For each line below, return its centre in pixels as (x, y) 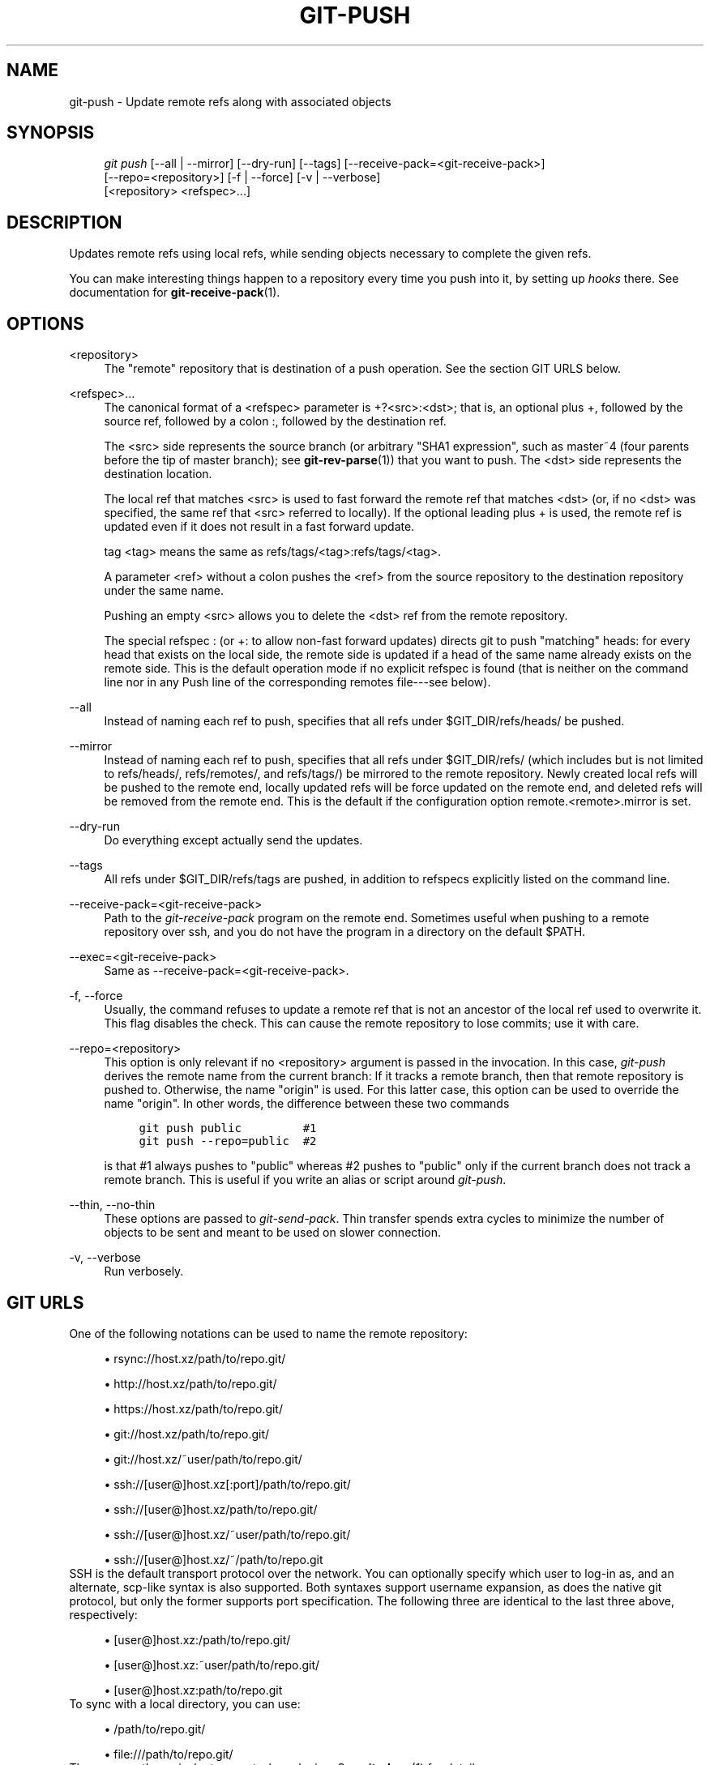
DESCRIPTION (64, 222)
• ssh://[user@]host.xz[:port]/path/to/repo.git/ (227, 1484)
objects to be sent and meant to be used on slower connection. (272, 1233)
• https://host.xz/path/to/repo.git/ (193, 1408)
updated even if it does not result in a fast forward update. (259, 527)
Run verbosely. (144, 1271)
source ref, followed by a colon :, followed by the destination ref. (275, 421)
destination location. (158, 474)
